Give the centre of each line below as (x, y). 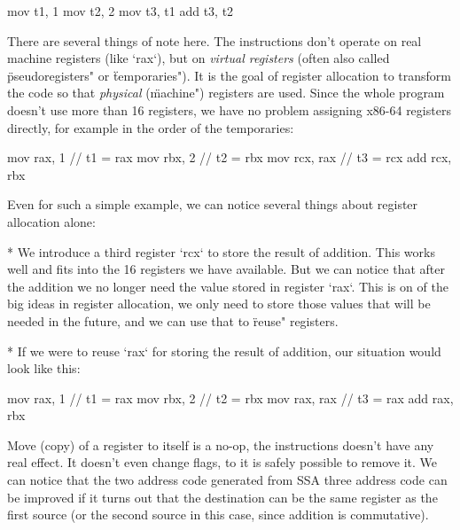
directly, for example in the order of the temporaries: (151, 127)
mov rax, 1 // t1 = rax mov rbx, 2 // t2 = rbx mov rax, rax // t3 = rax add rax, (230, 397)
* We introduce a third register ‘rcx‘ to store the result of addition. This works (221, 251)
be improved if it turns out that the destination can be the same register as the (222, 497)
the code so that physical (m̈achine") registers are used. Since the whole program (226, 93)
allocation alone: (51, 221)
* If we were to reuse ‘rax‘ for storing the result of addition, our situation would (224, 351)
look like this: (44, 368)
